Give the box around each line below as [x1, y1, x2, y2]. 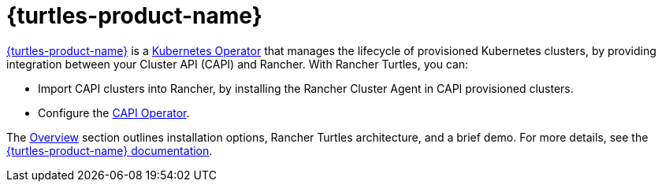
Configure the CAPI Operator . [38, 105, 190, 120]
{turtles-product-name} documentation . [6, 143, 213, 157]
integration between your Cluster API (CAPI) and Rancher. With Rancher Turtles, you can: [6, 57, 469, 71]
